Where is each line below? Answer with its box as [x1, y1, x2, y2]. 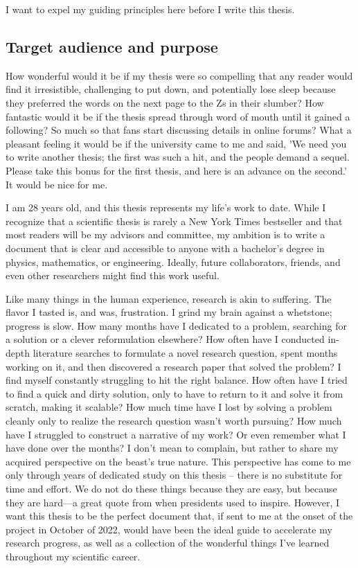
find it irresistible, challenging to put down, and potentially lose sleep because [6, 82, 336, 96]
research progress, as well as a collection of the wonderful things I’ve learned [6, 535, 330, 550]
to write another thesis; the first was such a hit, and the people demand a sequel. [6, 150, 350, 164]
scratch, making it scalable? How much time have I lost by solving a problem [6, 400, 332, 414]
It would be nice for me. [6, 177, 108, 191]
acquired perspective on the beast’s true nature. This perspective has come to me [6, 454, 351, 468]
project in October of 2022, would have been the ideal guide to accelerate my [6, 522, 332, 536]
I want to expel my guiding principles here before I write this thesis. [6, 2, 295, 16]
